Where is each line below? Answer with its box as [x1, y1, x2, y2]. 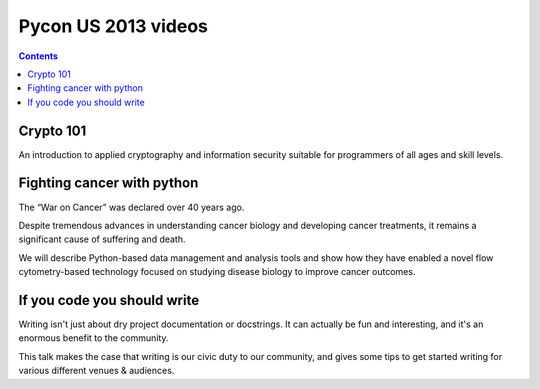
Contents [18, 50, 59, 62]
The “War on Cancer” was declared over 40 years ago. [18, 201, 245, 213]
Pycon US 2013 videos [18, 15, 209, 37]
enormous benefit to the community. [18, 332, 169, 344]
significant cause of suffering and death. [18, 233, 186, 245]
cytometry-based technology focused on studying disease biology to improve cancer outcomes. [18, 266, 416, 278]
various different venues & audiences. [18, 365, 175, 377]
